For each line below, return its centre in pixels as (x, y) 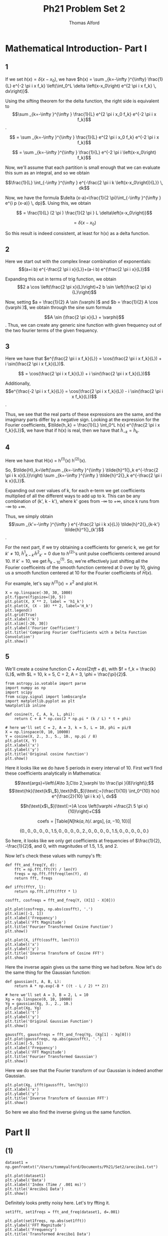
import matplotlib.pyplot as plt (40, 701)
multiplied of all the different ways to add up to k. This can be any (73, 496)
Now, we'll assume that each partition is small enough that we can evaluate (83, 167)
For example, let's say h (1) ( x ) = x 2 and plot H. (52, 583)
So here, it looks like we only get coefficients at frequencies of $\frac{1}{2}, (83, 841)
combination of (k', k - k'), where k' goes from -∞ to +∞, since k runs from (82, 501)
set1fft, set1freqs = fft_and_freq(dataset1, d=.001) (63, 1212)
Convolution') (20, 637)
